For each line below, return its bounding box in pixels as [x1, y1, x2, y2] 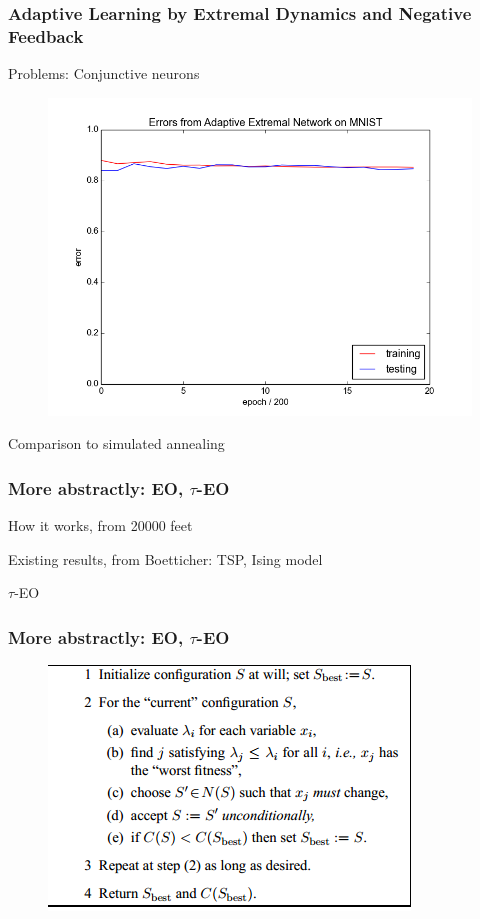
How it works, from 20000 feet [8, 515, 193, 536]
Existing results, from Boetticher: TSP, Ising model [8, 548, 323, 569]
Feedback [8, 23, 84, 48]
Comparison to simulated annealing [8, 433, 225, 454]
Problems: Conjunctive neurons [8, 63, 200, 84]
